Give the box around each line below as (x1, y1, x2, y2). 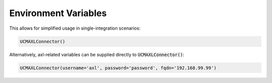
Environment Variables (9, 8, 107, 19)
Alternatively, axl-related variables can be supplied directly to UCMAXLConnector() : (9, 51, 184, 57)
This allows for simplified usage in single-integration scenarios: (9, 25, 141, 31)
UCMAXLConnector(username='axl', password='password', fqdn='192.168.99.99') (20, 65, 217, 70)
